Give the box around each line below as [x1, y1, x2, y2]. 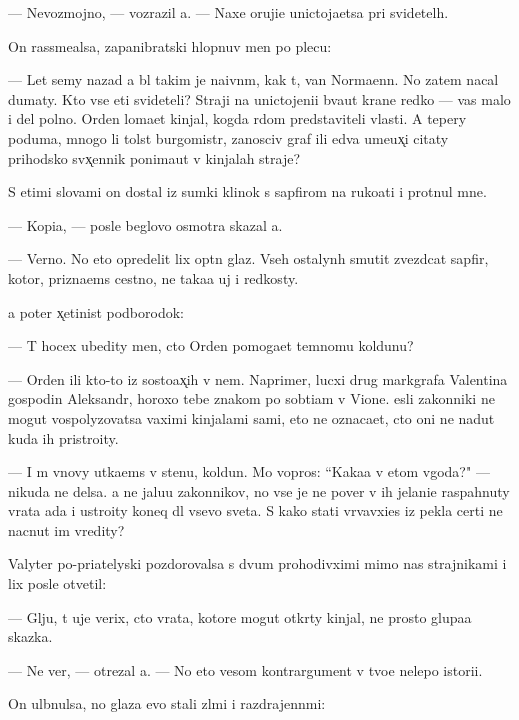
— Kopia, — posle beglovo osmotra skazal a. [8, 214, 283, 235]
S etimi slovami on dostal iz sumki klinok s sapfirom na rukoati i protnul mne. [8, 181, 487, 202]
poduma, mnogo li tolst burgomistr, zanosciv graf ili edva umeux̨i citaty [8, 127, 449, 148]
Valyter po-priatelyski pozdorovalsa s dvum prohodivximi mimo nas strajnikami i [8, 553, 507, 574]
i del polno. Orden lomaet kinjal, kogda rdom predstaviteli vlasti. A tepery [8, 108, 467, 129]
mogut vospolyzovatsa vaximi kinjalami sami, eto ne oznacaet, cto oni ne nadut [8, 407, 495, 428]
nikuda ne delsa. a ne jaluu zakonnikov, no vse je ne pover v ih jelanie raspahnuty [8, 480, 510, 501]
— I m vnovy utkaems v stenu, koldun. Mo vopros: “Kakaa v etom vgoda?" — [8, 461, 490, 482]
